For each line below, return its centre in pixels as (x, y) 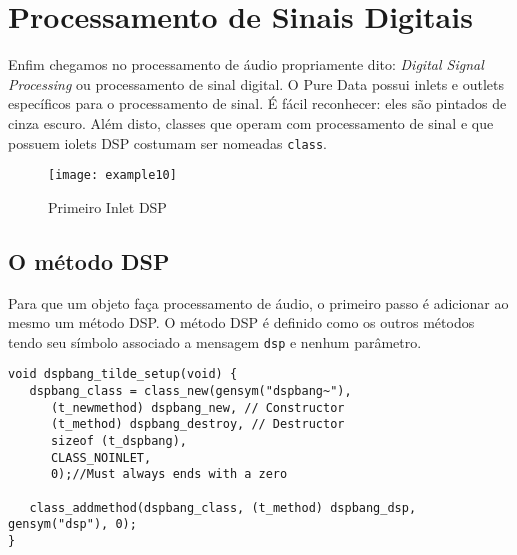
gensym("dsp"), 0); (72, 524)
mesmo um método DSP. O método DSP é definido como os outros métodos (241, 322)
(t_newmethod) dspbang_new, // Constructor (197, 407)
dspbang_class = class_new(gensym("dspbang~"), (190, 391)
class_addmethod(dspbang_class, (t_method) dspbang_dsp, (223, 507)
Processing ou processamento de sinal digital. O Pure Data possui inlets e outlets (256, 83)
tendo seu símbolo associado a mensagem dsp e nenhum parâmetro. (215, 341)
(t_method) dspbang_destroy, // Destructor (197, 424)
